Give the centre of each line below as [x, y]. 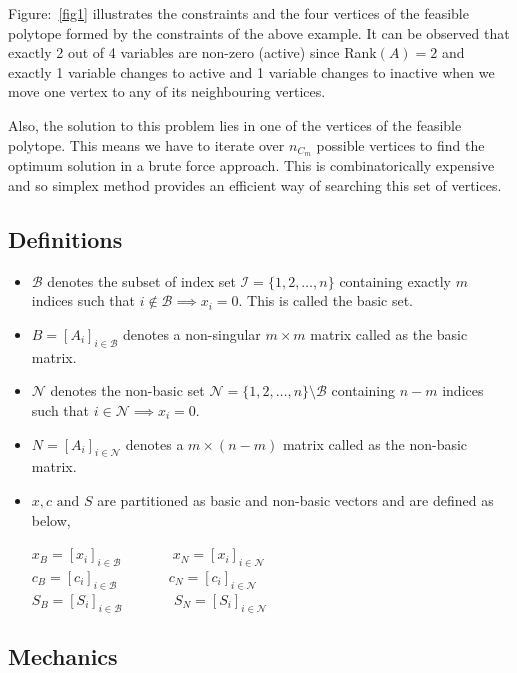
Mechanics [63, 655]
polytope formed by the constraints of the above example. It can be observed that [259, 32]
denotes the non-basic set [127, 390]
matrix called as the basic [389, 334]
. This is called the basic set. [325, 300]
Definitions [65, 239]
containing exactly [395, 280]
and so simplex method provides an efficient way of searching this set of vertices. [255, 185]
